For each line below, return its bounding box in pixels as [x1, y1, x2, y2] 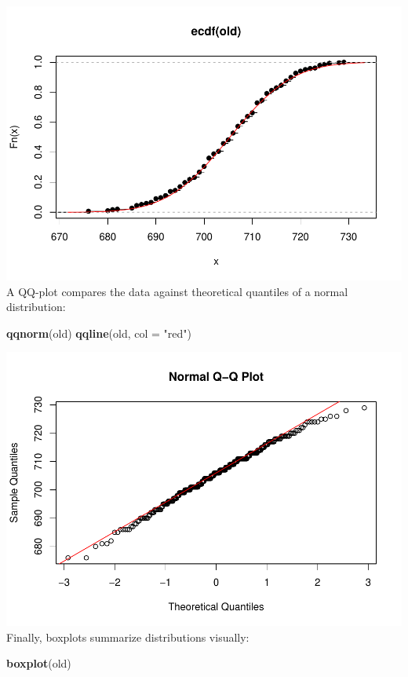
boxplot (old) [6, 655, 71, 672]
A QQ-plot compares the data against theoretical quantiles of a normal [6, 283, 348, 299]
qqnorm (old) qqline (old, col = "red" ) [6, 324, 191, 341]
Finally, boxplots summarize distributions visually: [6, 628, 250, 645]
